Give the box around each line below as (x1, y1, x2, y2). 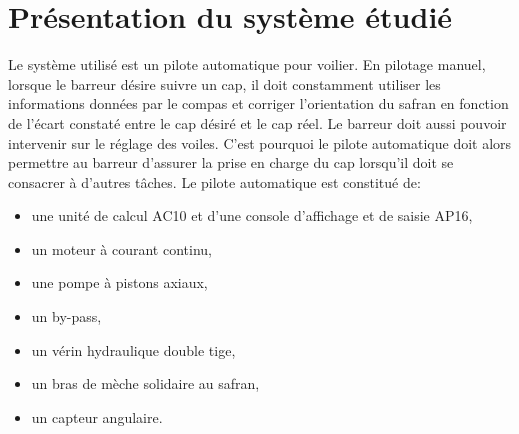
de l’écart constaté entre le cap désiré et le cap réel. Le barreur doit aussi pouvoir (8, 112, 507, 133)
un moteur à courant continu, (31, 238, 212, 259)
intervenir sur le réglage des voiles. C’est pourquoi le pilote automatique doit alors (8, 132, 512, 153)
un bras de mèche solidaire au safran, (31, 373, 260, 394)
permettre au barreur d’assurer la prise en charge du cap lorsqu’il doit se (8, 152, 454, 173)
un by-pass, (31, 306, 102, 327)
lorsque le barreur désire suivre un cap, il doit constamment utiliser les (8, 73, 441, 94)
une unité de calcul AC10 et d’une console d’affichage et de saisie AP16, (31, 205, 473, 226)
